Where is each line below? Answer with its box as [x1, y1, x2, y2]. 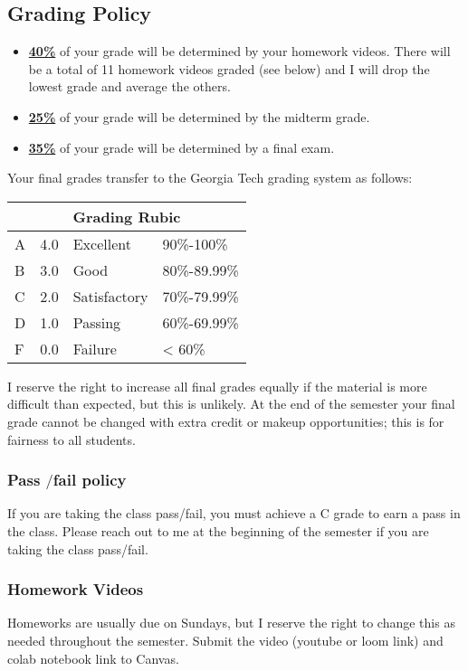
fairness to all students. [7, 430, 136, 449]
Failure [72, 337, 117, 359]
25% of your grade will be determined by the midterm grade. [28, 107, 370, 126]
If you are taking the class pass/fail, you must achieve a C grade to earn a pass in [7, 504, 461, 523]
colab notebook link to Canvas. [7, 648, 179, 667]
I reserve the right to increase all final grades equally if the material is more [7, 376, 427, 395]
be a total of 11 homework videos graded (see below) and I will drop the [28, 59, 430, 78]
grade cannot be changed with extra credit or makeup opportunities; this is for [7, 411, 444, 430]
